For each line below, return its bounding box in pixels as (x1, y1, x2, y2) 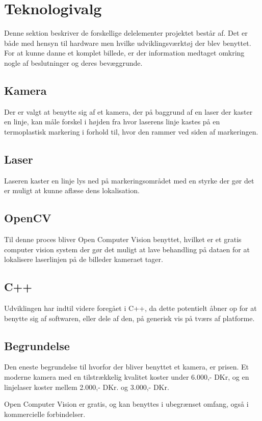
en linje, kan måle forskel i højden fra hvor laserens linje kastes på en (4, 116, 220, 127)
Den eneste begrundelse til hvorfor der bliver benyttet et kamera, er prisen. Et (4, 361, 249, 372)
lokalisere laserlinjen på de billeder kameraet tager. (4, 254, 163, 265)
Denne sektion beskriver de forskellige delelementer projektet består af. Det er (4, 28, 248, 38)
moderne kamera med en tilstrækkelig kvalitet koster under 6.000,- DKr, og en (4, 372, 249, 382)
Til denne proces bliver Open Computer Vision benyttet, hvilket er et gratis (4, 234, 242, 245)
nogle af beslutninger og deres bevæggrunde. (4, 57, 143, 68)
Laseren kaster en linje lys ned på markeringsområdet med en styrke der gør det (4, 175, 254, 186)
